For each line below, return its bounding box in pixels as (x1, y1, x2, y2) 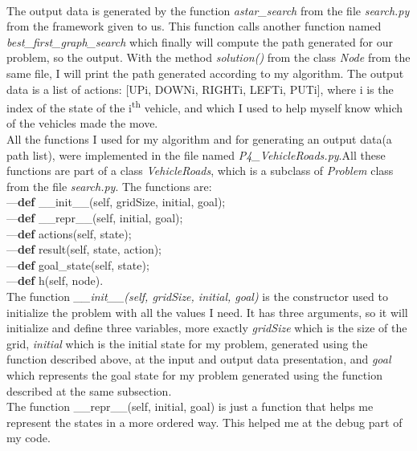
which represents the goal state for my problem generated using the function (6, 366, 382, 383)
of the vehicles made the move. (6, 115, 158, 132)
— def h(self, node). (6, 272, 104, 289)
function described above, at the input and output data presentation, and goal (6, 351, 391, 368)
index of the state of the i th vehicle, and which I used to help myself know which (6, 97, 403, 116)
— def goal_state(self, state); (6, 256, 149, 273)
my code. (6, 429, 51, 446)
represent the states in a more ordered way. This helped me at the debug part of (6, 413, 403, 430)
